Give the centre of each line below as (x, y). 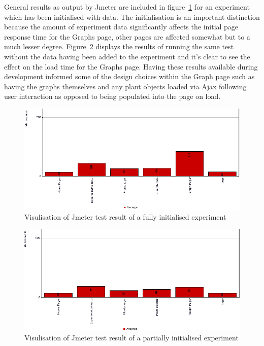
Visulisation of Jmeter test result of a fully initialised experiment (125, 216)
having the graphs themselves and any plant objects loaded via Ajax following (125, 86)
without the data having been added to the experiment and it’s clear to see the (127, 56)
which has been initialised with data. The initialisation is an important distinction (132, 16)
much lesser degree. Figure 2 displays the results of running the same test (119, 46)
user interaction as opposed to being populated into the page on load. (112, 96)
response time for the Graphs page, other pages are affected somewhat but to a (127, 36)
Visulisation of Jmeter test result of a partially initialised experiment (131, 337)
